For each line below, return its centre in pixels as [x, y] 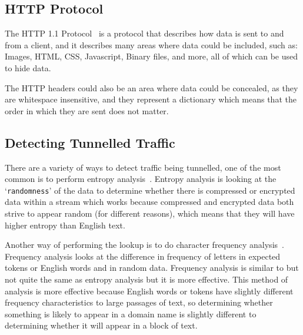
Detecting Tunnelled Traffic [90, 142]
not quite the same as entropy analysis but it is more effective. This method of [146, 279]
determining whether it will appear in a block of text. [101, 325]
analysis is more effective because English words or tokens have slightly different [149, 291]
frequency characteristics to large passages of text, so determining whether [139, 302]
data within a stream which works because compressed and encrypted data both [149, 202]
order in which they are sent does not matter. [87, 110]
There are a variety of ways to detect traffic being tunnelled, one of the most [143, 167]
